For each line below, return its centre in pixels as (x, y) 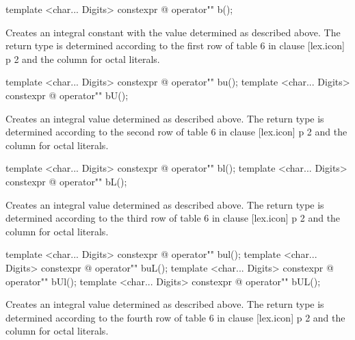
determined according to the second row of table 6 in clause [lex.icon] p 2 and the (176, 132)
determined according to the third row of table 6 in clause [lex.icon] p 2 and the (173, 218)
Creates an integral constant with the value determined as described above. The (173, 32)
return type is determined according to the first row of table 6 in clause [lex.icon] (175, 45)
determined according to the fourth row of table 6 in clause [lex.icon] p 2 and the (175, 317)
